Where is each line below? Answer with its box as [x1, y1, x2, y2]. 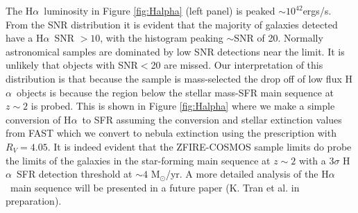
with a [298, 153, 326, 167]
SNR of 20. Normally [234, 31, 323, 45]
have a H [6, 31, 44, 45]
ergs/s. [302, 3, 332, 17]
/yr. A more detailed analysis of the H [165, 167, 329, 181]
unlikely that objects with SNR [6, 58, 138, 72]
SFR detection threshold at [16, 167, 133, 181]
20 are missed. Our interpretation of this [151, 58, 323, 72]
